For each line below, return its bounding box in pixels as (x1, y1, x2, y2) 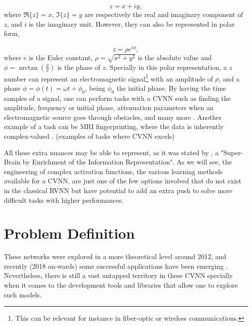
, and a (219, 73, 239, 83)
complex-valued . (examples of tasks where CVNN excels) (4, 131, 175, 141)
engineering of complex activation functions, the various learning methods (4, 166, 223, 176)
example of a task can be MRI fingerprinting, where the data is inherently (4, 121, 224, 131)
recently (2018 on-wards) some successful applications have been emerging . (4, 261, 228, 271)
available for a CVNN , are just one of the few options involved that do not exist (4, 176, 241, 186)
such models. (4, 289, 42, 299)
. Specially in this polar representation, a (106, 62, 227, 72)
